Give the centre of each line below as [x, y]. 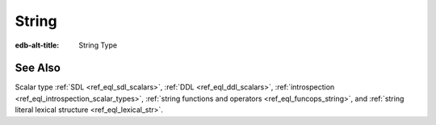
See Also [38, 68]
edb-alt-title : [37, 45]
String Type [98, 45]
